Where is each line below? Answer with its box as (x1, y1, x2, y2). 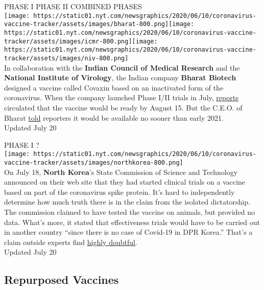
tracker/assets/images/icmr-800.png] (4, 37, 132, 45)
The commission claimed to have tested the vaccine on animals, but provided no (4, 206, 255, 217)
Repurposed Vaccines (4, 272, 119, 287)
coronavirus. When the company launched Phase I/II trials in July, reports (4, 92, 238, 103)
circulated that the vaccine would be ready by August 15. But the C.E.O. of (4, 102, 243, 113)
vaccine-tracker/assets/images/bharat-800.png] (4, 20, 169, 28)
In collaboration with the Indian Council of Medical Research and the (4, 62, 240, 73)
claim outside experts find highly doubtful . (4, 236, 137, 247)
